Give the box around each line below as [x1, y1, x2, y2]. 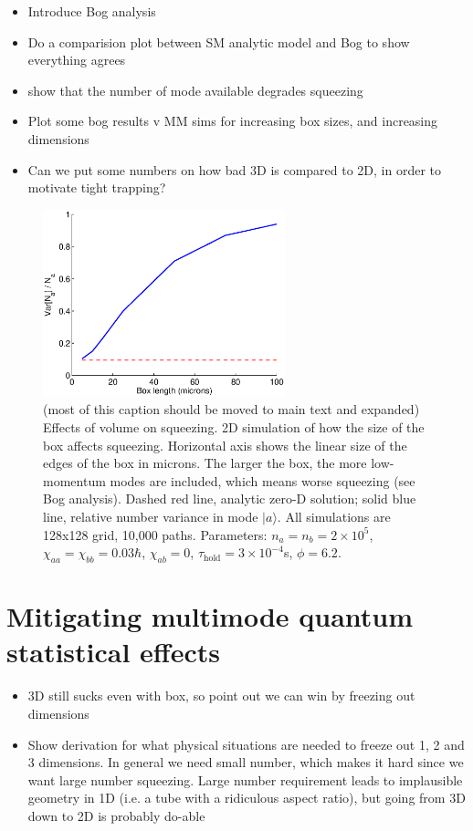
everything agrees [27, 50, 126, 69]
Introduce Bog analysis [27, 2, 156, 20]
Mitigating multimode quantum [6, 597, 414, 635]
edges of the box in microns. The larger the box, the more [43, 453, 367, 473]
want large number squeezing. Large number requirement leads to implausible [27, 770, 463, 789]
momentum [43, 471, 106, 490]
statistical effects [6, 633, 220, 670]
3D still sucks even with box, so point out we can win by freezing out [27, 686, 415, 705]
